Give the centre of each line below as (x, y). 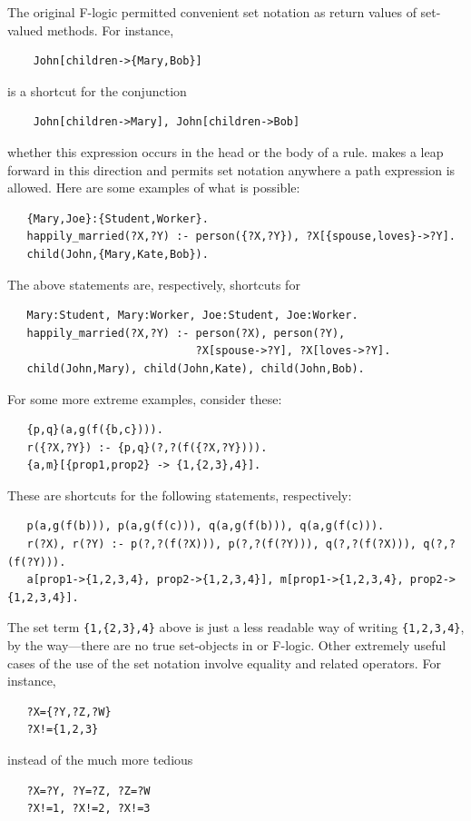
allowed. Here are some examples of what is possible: (154, 188)
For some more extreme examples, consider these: (145, 398)
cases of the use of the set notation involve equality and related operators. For (224, 663)
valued (25, 30)
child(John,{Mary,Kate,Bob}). (118, 254)
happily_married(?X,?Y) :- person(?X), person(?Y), (186, 333)
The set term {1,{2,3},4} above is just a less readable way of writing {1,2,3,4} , (236, 627)
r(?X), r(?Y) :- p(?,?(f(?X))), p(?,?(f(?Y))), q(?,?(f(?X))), (222, 544)
